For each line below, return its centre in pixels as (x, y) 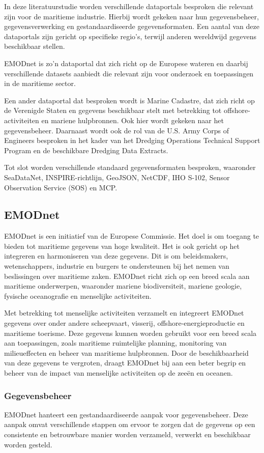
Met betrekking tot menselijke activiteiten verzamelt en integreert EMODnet (124, 313)
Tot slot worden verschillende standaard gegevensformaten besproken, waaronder (130, 167)
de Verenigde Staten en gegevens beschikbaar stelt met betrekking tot (113, 110)
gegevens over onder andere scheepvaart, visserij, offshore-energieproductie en (124, 323)
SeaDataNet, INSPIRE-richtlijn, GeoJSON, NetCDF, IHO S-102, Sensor (117, 177)
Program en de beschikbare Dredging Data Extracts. (86, 150)
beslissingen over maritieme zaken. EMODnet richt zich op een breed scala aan (127, 276)
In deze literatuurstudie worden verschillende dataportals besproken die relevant (129, 6)
